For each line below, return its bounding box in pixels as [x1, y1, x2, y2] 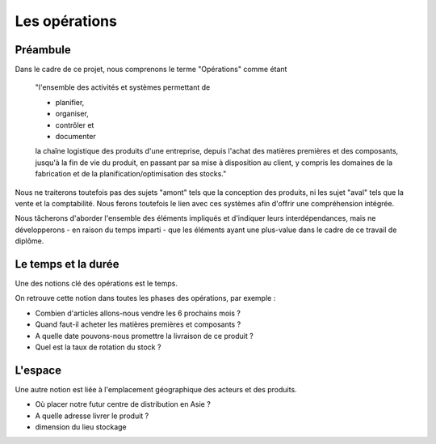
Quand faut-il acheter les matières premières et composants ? [35, 319, 241, 329]
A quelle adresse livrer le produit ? [35, 411, 149, 421]
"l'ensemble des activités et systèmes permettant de [35, 82, 211, 92]
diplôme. [15, 236, 44, 246]
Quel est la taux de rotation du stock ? [35, 342, 161, 352]
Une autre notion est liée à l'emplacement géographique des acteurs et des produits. [15, 384, 298, 394]
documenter [55, 132, 96, 142]
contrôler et [55, 120, 94, 129]
